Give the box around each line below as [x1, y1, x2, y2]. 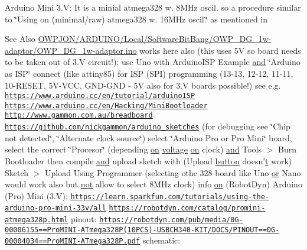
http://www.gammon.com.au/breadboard [5, 111, 153, 120]
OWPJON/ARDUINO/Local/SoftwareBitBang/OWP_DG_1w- [38, 33, 272, 45]
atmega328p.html [5, 216, 68, 225]
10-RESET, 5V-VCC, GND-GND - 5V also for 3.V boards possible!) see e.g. [5, 79, 281, 91]
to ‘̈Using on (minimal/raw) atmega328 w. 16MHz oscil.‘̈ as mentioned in [5, 12, 268, 25]
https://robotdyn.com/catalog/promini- [109, 204, 266, 213]
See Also [5, 33, 35, 45]
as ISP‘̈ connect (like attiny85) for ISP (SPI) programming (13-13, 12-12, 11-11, [5, 67, 293, 79]
